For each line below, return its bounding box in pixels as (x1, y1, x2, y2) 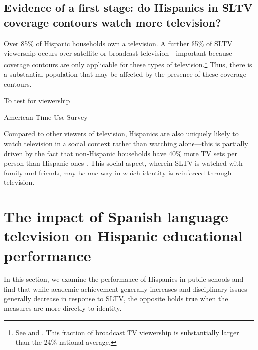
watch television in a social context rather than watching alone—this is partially (4, 138, 248, 148)
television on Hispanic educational (4, 226, 243, 246)
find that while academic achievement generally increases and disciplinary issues (4, 284, 247, 294)
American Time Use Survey (4, 112, 88, 122)
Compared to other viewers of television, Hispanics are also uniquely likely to (4, 128, 239, 139)
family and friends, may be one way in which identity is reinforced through (4, 167, 232, 177)
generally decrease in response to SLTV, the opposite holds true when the (4, 293, 228, 303)
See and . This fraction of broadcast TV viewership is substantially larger (15, 327, 239, 337)
